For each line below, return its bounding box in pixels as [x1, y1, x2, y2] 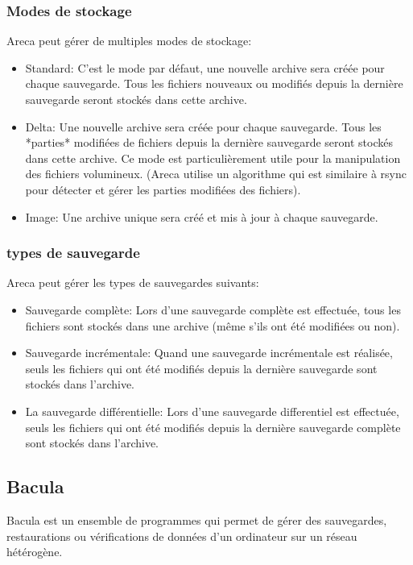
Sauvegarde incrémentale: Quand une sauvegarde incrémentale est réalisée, [25, 344, 393, 361]
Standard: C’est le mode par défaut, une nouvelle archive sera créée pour [25, 59, 385, 76]
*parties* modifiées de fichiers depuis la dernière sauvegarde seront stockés [25, 134, 393, 151]
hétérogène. [6, 543, 63, 560]
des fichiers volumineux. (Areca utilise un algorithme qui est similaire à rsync [25, 165, 407, 182]
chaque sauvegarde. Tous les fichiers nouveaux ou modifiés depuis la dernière [25, 75, 403, 92]
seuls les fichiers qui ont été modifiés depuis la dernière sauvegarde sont [25, 359, 378, 376]
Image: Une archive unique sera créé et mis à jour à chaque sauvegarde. [25, 208, 378, 225]
